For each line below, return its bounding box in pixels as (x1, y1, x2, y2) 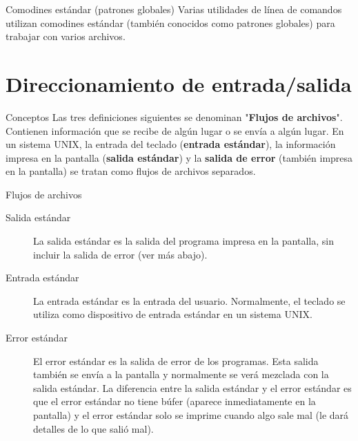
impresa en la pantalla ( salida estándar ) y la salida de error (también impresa (6, 150, 353, 165)
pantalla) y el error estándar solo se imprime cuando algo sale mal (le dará (33, 408, 349, 422)
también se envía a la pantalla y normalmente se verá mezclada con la (33, 367, 329, 382)
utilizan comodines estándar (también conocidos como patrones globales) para (6, 15, 335, 30)
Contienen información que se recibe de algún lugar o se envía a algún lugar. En (6, 123, 344, 138)
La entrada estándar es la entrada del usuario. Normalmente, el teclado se (33, 293, 346, 308)
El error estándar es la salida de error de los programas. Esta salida (33, 353, 319, 368)
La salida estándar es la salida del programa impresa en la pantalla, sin (33, 234, 334, 248)
